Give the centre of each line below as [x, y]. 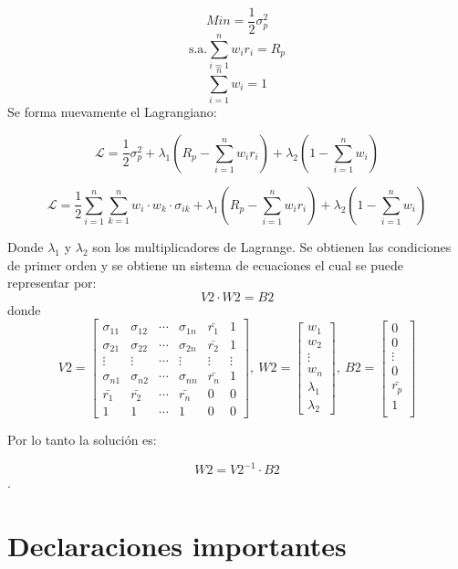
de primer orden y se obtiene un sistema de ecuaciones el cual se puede [206, 264]
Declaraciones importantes [177, 546]
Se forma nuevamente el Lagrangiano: [112, 112]
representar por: [52, 283]
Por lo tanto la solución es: [82, 440]
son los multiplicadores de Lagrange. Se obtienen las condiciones [272, 246]
